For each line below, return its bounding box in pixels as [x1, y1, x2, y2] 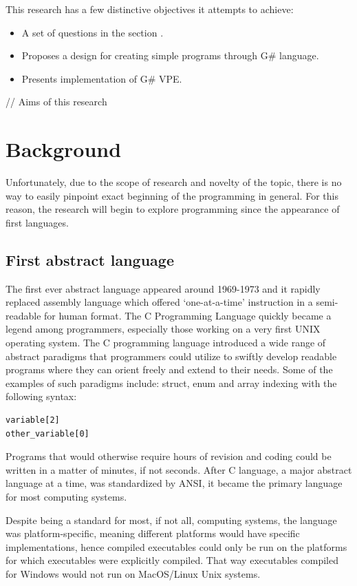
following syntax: [6, 389, 77, 404]
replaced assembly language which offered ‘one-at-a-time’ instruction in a [6, 295, 313, 309]
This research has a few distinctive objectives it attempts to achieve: [6, 2, 294, 16]
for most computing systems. [6, 489, 127, 503]
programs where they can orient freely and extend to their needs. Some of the [6, 362, 333, 377]
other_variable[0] [6, 428, 89, 439]
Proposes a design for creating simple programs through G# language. [21, 48, 319, 63]
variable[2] [6, 415, 60, 426]
